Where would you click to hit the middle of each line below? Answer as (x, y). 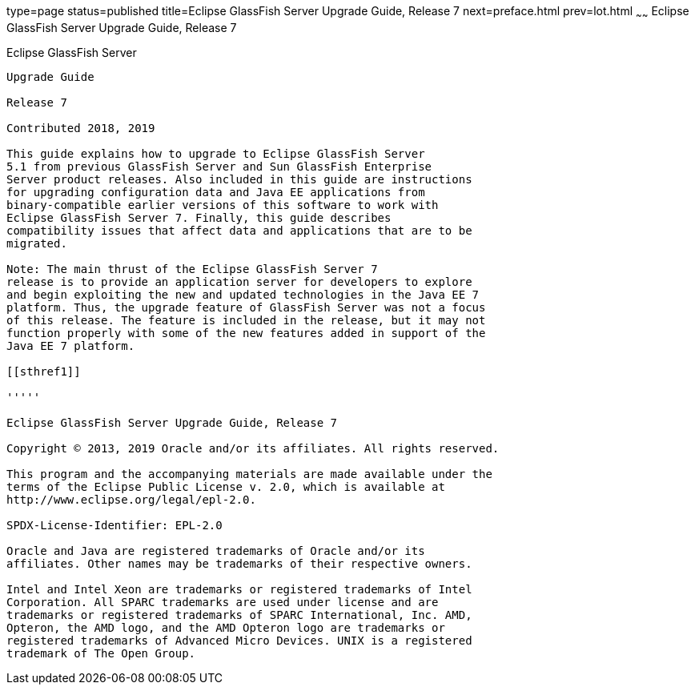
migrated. (37, 243)
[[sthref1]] (44, 371)
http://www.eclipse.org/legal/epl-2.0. (131, 499)
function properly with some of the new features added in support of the (246, 333)
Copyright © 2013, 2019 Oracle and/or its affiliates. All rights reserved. (253, 448)
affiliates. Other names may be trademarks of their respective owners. (239, 563)
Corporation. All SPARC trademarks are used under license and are (223, 602)
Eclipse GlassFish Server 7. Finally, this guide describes (199, 217)
